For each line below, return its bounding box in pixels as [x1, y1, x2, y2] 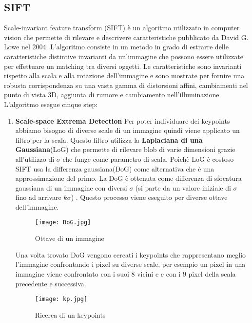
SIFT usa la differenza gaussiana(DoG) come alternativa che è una [15, 163, 214, 173]
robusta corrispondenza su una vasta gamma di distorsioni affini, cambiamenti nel [4, 80, 248, 90]
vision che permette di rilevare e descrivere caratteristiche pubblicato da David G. [4, 32, 249, 42]
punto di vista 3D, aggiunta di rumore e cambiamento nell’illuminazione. [4, 89, 221, 100]
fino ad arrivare [15, 192, 61, 202]
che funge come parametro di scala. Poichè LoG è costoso [62, 153, 234, 164]
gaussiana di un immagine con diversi [15, 182, 127, 193]
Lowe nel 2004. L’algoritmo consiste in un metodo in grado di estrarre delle [4, 42, 229, 52]
